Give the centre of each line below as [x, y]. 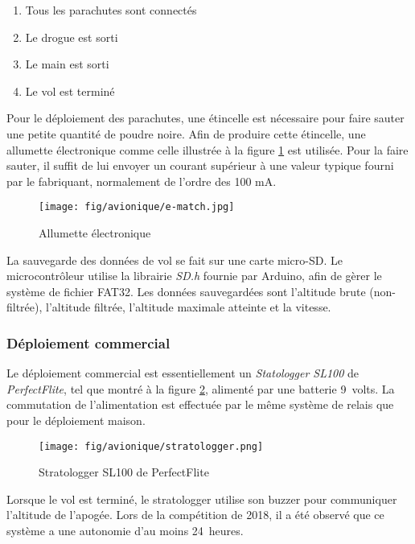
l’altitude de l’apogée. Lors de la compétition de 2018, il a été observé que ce [195, 515]
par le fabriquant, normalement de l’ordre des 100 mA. [142, 181]
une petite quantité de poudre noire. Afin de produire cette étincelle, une [186, 133]
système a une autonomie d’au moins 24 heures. [125, 530]
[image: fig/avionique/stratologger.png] [151, 446]
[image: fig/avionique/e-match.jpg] [137, 207]
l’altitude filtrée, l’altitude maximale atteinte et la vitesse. [189, 307]
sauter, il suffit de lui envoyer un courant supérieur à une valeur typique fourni [200, 165]
